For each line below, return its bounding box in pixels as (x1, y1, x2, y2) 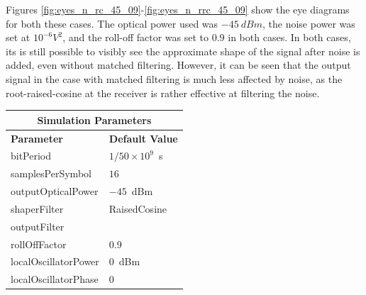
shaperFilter (11, 201, 64, 216)
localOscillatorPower (11, 254, 99, 269)
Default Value (109, 130, 178, 145)
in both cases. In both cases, (228, 30, 351, 45)
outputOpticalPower (11, 184, 99, 199)
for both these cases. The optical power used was (6, 16, 218, 30)
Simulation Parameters (37, 112, 152, 127)
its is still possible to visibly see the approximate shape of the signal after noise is (6, 43, 360, 58)
